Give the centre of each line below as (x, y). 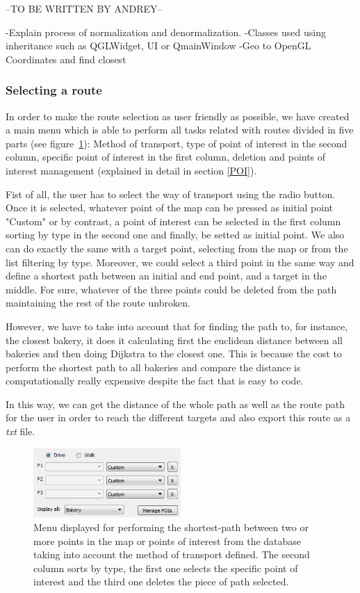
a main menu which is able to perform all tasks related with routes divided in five (180, 130)
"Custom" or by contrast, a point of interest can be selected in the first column (173, 221)
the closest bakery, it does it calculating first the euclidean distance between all (174, 340)
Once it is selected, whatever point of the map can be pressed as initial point (169, 208)
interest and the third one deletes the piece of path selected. (161, 582)
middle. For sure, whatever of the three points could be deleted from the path (171, 289)
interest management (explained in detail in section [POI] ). (131, 170)
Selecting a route (54, 90)
